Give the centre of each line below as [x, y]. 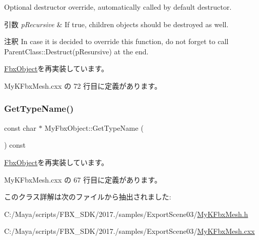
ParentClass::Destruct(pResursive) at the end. [76, 51]
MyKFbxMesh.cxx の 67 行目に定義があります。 [83, 179]
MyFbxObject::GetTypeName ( [94, 127]
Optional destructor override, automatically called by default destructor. [118, 7]
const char [20, 127]
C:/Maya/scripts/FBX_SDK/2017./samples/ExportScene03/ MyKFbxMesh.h [126, 214]
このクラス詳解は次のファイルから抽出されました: [88, 197]
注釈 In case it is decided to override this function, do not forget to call [116, 41]
